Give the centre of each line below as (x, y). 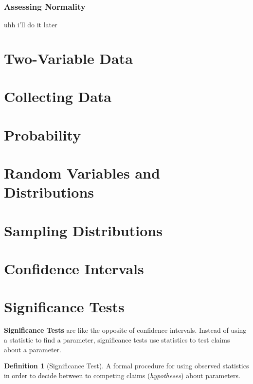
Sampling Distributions (83, 230)
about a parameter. (33, 349)
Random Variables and (82, 173)
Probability (43, 134)
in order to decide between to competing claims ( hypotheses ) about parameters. (122, 375)
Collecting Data (58, 96)
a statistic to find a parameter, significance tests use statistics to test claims (117, 339)
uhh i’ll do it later (31, 25)
